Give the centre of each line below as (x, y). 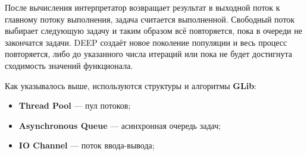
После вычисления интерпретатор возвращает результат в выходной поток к (142, 7)
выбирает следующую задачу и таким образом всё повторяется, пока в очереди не (153, 31)
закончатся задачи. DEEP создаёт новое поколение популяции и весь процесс (146, 42)
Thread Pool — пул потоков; (75, 105)
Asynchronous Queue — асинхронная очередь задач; (120, 125)
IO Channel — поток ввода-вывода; (87, 145)
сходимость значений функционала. (69, 65)
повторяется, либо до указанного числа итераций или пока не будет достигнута (149, 54)
